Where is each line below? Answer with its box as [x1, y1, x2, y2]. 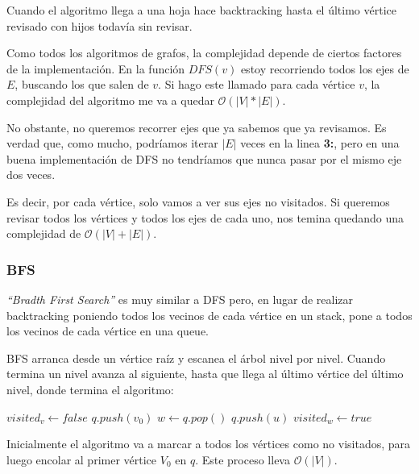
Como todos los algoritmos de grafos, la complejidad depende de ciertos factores [6, 44, 402, 61]
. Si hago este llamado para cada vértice [158, 76, 355, 93]
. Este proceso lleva [195, 451, 290, 468]
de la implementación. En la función [6, 60, 185, 77]
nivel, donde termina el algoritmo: [6, 380, 174, 397]
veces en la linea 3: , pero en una [240, 135, 400, 152]
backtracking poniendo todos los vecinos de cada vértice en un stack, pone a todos [6, 306, 413, 323]
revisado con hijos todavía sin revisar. [6, 17, 193, 34]
